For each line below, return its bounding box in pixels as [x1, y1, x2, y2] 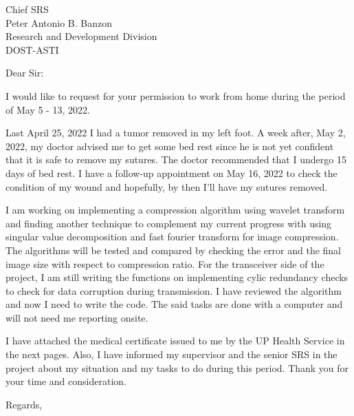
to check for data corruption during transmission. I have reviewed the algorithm [5, 283, 342, 298]
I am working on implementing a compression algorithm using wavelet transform [5, 202, 345, 217]
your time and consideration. [5, 374, 126, 388]
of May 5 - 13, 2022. [5, 102, 90, 116]
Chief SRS [5, 2, 49, 16]
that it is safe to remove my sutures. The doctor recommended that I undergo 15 [5, 152, 346, 167]
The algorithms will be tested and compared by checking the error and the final [5, 242, 342, 257]
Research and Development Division [5, 29, 157, 43]
